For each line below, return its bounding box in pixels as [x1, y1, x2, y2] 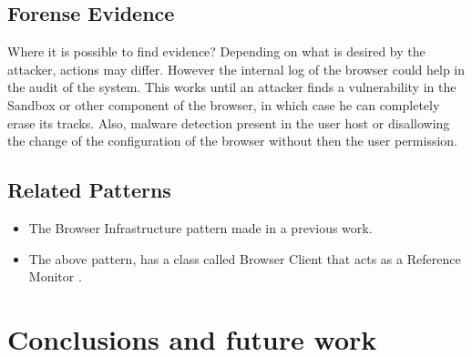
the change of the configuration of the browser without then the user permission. [7, 131, 458, 150]
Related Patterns [7, 176, 171, 204]
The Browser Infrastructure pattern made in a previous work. [28, 218, 373, 237]
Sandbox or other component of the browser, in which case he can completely [7, 95, 440, 114]
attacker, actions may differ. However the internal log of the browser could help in [7, 59, 466, 78]
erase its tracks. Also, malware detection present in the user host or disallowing [7, 113, 450, 132]
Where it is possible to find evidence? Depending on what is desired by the [7, 42, 426, 61]
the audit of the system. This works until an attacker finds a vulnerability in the [7, 77, 457, 97]
